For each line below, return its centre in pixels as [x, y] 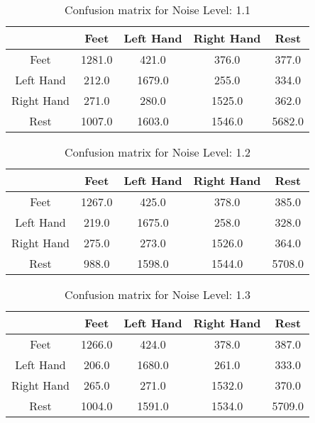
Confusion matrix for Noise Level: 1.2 [157, 152]
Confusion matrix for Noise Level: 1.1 [157, 10]
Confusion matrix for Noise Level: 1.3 [157, 294]
